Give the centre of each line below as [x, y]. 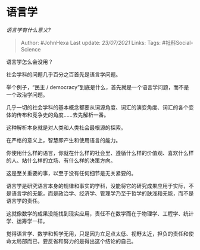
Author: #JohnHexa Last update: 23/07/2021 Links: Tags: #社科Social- [107, 42]
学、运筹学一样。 [27, 221]
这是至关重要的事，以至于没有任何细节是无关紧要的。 [71, 173]
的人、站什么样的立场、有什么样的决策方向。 [61, 160]
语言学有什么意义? [29, 30]
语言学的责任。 [24, 200]
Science [31, 49]
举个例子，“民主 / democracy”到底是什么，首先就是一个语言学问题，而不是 [98, 87]
